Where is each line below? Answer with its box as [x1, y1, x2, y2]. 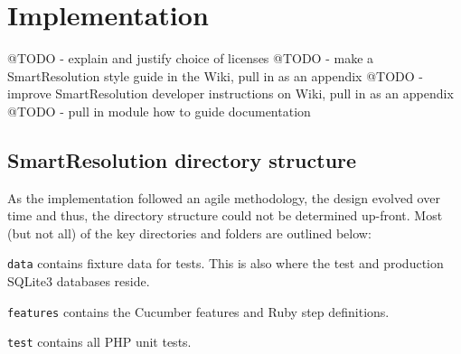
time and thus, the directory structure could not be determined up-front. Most [7, 206, 443, 225]
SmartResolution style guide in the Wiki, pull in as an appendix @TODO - [7, 66, 423, 85]
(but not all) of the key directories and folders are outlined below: [7, 223, 372, 242]
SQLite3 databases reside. [7, 272, 150, 291]
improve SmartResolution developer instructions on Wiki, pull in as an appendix [7, 84, 454, 103]
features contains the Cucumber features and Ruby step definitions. [7, 302, 390, 321]
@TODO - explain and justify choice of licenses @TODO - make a [7, 49, 374, 68]
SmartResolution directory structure [7, 145, 357, 173]
